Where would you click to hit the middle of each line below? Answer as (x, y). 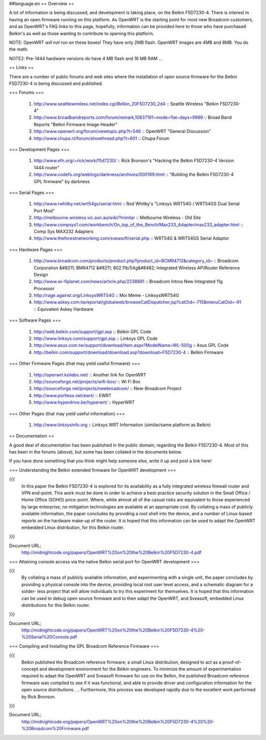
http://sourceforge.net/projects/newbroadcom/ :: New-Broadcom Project (108, 388)
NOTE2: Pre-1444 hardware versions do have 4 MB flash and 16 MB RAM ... (86, 58)
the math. (19, 49)
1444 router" (47, 167)
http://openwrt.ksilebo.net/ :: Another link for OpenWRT (90, 374)
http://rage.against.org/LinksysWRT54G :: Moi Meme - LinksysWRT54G (106, 296)
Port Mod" (44, 211)
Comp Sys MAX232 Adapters (64, 231)
